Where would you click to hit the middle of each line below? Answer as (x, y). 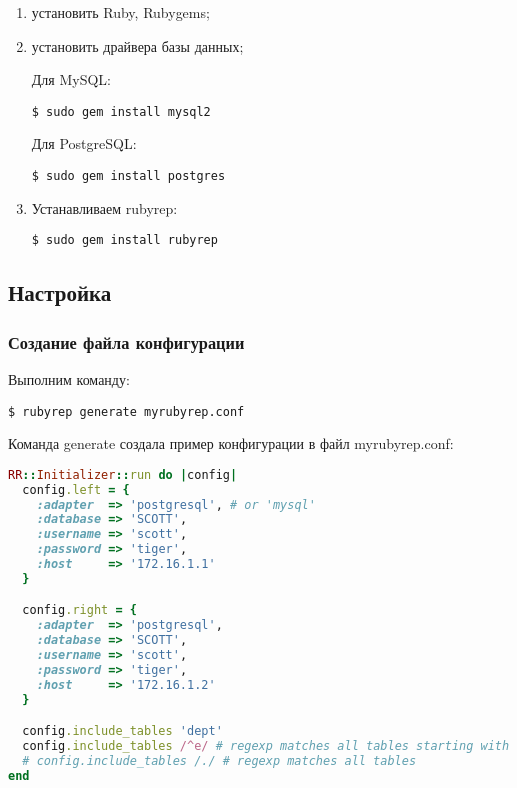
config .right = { (79, 610)
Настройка (60, 292)
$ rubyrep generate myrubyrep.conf (126, 411)
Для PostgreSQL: (84, 143)
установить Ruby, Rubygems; (120, 12)
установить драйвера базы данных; (137, 45)
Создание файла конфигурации (126, 341)
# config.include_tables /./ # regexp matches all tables (219, 760)
